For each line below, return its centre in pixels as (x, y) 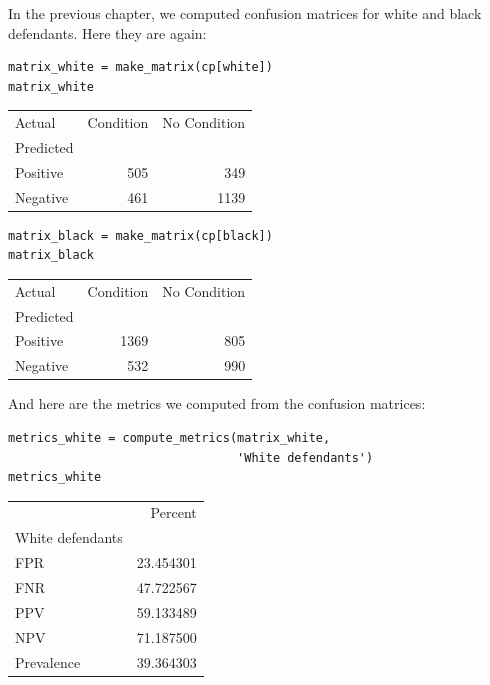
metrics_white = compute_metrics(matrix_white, (169, 437)
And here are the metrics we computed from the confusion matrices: (217, 403)
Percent (173, 512)
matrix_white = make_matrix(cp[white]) (140, 67)
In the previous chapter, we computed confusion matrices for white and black (245, 13)
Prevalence (48, 661)
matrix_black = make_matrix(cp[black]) (140, 235)
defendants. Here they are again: (107, 32)
